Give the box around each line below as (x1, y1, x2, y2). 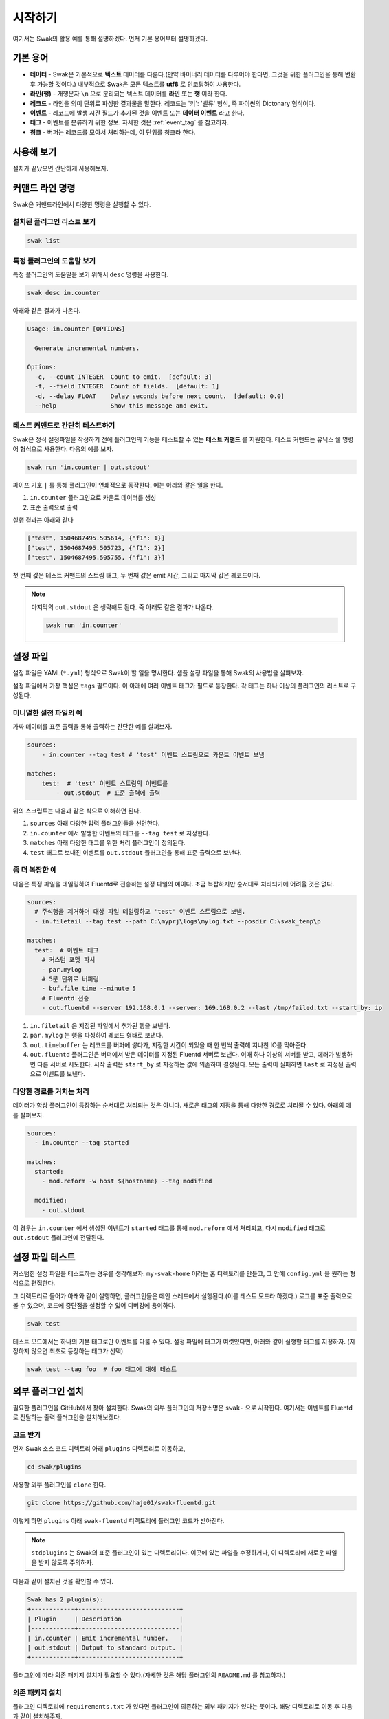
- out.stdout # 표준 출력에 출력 (56, 789, 161, 797)
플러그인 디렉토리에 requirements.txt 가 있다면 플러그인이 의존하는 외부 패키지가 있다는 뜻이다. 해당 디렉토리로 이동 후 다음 (12, 1702, 353, 1711)
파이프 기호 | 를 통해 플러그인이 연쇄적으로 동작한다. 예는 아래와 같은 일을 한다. (12, 481, 223, 490)
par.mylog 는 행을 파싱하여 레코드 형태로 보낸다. (30, 1031, 164, 1040)
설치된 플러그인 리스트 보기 (12, 217, 96, 227)
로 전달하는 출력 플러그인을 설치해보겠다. (12, 1413, 122, 1421)
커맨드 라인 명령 (12, 182, 76, 194)
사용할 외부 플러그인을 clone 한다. (12, 1480, 107, 1489)
